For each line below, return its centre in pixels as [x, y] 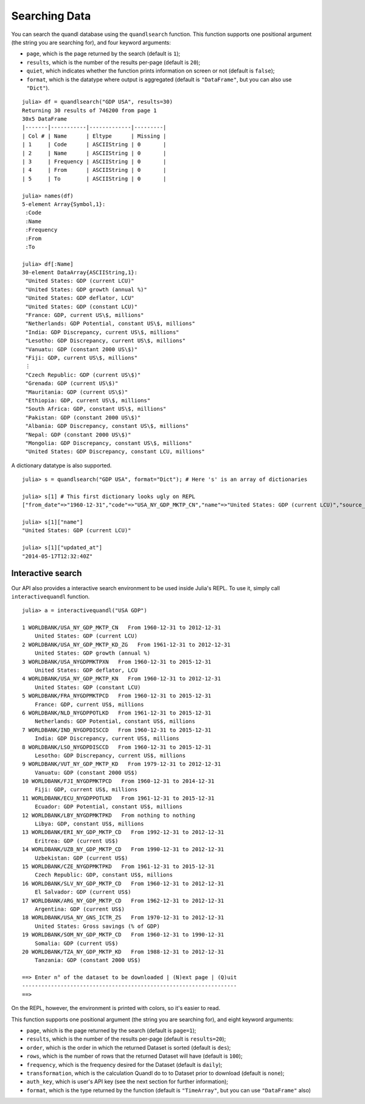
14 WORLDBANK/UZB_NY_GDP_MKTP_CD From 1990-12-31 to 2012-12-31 [123, 849]
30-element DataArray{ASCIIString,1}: [80, 272]
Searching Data [51, 16]
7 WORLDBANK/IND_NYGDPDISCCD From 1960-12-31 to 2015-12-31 [117, 730]
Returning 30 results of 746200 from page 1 [90, 110]
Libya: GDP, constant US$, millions [89, 824]
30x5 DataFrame [45, 119]
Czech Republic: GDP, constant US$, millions [104, 875]
